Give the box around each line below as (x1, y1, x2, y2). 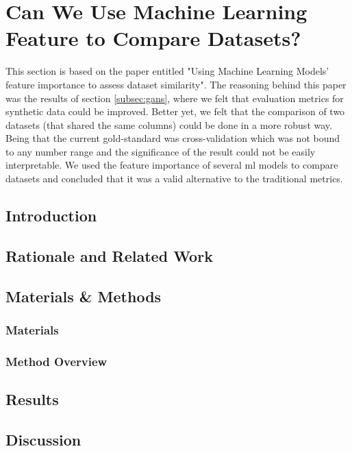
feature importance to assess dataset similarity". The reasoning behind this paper (5, 77, 347, 91)
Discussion (5, 428, 81, 450)
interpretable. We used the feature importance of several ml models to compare (5, 158, 338, 172)
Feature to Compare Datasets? (5, 24, 301, 52)
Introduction (5, 205, 97, 226)
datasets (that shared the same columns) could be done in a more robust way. (5, 117, 332, 132)
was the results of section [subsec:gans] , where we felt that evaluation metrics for (5, 90, 344, 105)
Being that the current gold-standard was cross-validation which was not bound (5, 131, 340, 145)
